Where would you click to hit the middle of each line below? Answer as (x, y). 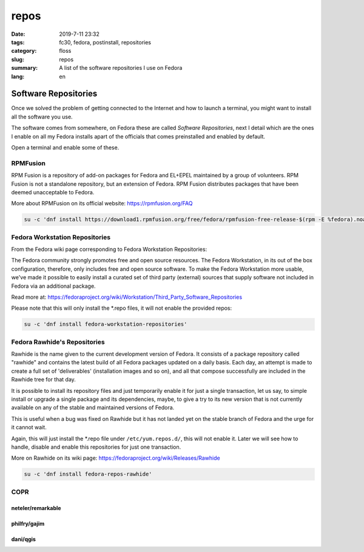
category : (24, 51)
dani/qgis (24, 539)
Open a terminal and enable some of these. (65, 147)
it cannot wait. (29, 428)
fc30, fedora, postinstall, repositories (105, 42)
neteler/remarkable (36, 508)
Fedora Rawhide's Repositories (58, 342)
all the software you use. (42, 117)
